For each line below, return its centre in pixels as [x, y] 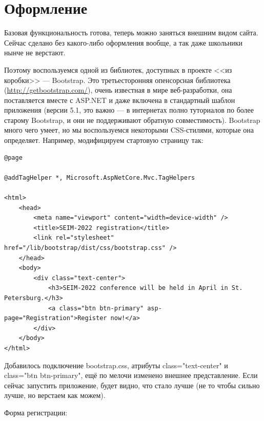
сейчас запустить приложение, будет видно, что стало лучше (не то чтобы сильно [132, 385]
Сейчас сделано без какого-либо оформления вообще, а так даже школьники [124, 42]
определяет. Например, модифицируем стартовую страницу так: [104, 140]
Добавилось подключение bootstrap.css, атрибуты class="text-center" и [116, 365]
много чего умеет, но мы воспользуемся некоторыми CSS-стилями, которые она [129, 130]
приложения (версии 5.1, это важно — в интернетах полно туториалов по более [129, 110]
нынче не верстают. [35, 52]
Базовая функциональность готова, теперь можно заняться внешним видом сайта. [131, 33]
